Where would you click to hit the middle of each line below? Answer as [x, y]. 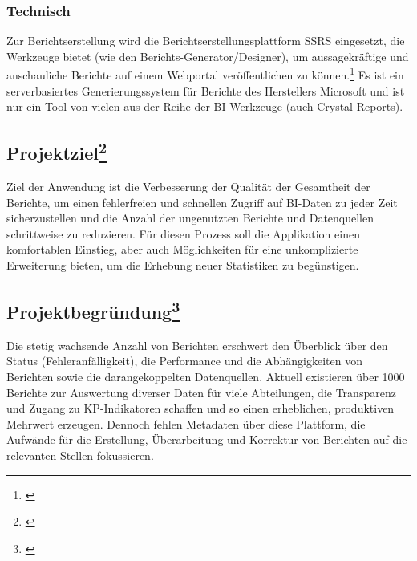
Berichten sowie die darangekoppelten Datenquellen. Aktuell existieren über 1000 [206, 376]
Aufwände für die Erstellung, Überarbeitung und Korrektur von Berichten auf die [207, 439]
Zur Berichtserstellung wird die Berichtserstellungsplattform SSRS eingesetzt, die [206, 41]
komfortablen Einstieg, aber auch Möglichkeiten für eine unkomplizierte [182, 249]
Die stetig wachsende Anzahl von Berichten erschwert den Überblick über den [197, 345]
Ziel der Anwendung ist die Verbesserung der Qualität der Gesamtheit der [188, 187]
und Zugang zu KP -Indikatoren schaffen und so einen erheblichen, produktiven [200, 408]
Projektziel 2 [57, 151]
